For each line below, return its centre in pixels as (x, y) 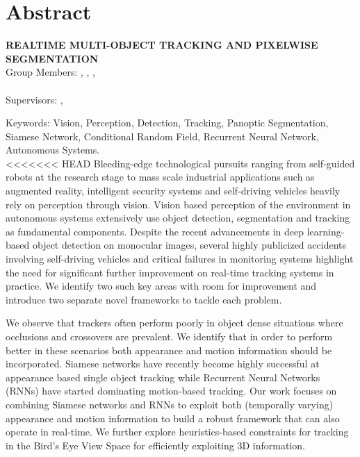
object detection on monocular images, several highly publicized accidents (189, 245)
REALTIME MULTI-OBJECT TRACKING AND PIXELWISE (162, 45)
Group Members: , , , (50, 72)
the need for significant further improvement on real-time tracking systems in (170, 272)
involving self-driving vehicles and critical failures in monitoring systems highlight (180, 259)
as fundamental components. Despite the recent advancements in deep (155, 231)
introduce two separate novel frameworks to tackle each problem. (144, 299)
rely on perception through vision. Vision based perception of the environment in (178, 204)
